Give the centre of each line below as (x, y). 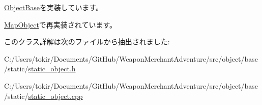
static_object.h (52, 69)
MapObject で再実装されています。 (61, 24)
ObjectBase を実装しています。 (54, 7)
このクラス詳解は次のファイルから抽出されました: (87, 42)
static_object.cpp (55, 96)
